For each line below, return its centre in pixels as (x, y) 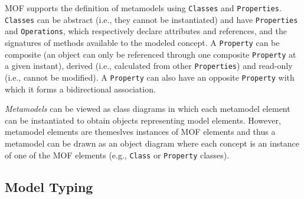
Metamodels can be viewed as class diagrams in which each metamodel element (148, 109)
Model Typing (49, 186)
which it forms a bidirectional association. (80, 89)
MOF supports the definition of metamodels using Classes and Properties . (143, 8)
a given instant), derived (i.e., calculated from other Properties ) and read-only (149, 66)
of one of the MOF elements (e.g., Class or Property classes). (117, 155)
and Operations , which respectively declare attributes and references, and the (146, 31)
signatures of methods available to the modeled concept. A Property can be (142, 42)
